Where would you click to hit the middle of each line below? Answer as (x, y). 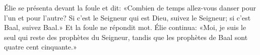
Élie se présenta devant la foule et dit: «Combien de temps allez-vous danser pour (130, 7)
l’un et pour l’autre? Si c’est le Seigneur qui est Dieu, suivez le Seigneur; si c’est (127, 17)
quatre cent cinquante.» (41, 47)
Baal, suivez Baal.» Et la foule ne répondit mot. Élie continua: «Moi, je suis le (125, 27)
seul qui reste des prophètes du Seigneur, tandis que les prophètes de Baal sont (126, 37)
